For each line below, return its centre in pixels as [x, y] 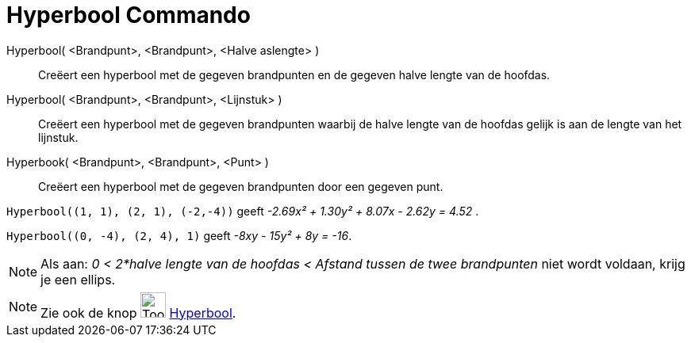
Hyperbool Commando [129, 15]
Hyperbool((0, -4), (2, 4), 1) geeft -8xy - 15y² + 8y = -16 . [179, 235]
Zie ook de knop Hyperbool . [138, 313]
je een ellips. [78, 279]
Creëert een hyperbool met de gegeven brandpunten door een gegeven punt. [241, 186]
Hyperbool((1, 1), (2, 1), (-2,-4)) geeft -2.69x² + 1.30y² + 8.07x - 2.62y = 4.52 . [243, 211]
